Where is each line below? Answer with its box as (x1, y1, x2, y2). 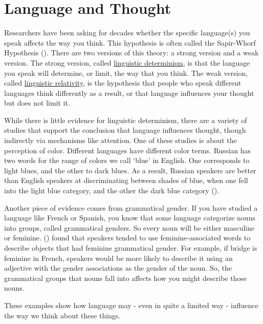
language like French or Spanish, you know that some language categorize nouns (4, 212, 255, 223)
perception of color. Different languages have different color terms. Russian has (4, 145, 251, 155)
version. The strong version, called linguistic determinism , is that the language (4, 57, 250, 68)
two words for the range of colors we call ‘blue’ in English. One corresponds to (4, 155, 250, 166)
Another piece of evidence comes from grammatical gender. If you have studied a (4, 202, 258, 213)
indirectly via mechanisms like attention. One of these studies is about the (4, 135, 237, 146)
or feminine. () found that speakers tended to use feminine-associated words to (4, 232, 251, 243)
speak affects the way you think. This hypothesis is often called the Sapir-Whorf (4, 37, 256, 48)
